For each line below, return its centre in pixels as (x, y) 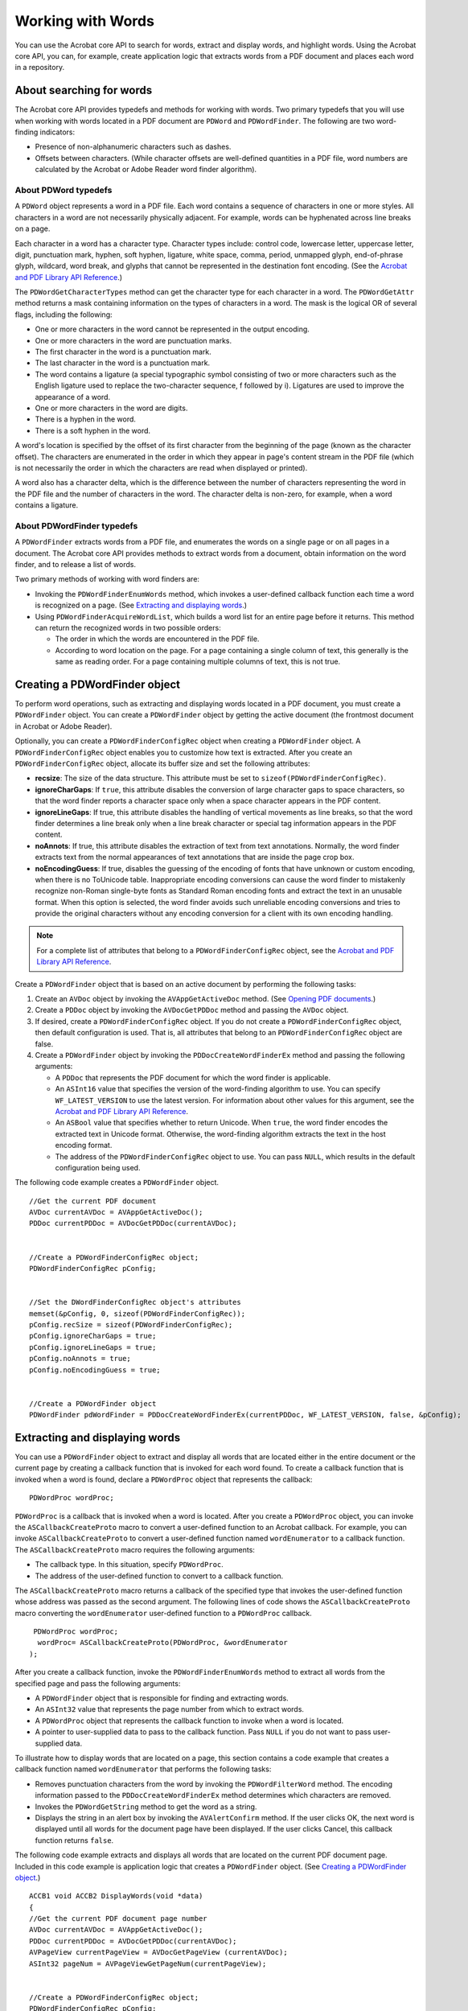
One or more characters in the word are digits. (111, 408)
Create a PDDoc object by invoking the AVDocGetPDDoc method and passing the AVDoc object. (192, 1010)
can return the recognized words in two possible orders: (128, 627)
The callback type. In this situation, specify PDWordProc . (129, 1565)
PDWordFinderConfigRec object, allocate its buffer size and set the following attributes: (162, 763)
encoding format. (84, 1145)
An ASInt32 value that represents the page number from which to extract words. (170, 1709)
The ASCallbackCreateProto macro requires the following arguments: (135, 1549)
